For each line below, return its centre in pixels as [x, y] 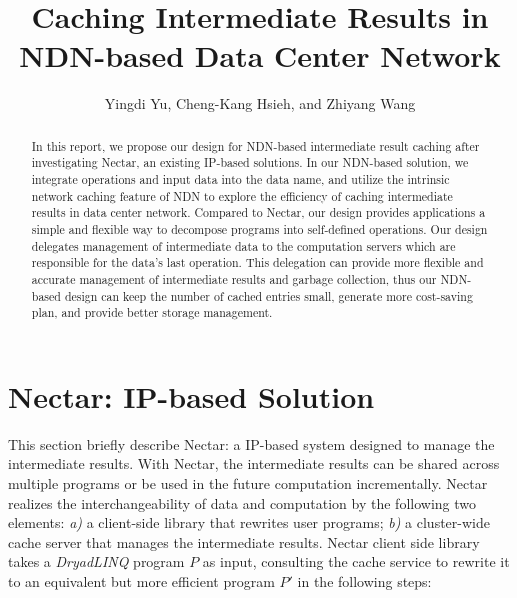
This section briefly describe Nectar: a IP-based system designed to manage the [251, 443]
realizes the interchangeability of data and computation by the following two [242, 502]
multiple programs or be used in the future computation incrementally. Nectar [248, 483]
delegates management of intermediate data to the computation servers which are [243, 245]
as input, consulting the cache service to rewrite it [356, 561]
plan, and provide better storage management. [152, 312]
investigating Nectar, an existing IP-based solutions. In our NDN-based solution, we [250, 162]
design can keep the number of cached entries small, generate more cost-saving [268, 295]
